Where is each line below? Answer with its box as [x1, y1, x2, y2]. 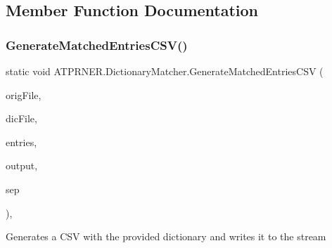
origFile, [6, 87, 41, 102]
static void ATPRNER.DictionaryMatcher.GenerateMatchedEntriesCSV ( [6, 64, 324, 78]
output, [6, 158, 38, 173]
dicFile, [6, 111, 37, 126]
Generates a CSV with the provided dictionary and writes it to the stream [6, 229, 326, 244]
